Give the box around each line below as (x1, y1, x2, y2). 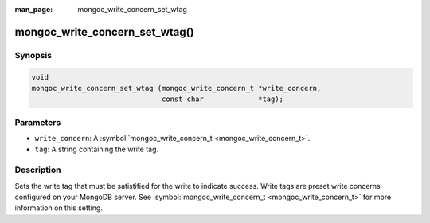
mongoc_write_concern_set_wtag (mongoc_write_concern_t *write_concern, (31, 84, 322, 92)
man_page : (14, 5, 53, 14)
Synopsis (14, 49, 52, 61)
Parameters (14, 116, 61, 127)
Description (14, 164, 61, 175)
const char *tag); (161, 95, 284, 104)
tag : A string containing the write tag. (34, 144, 159, 155)
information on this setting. (14, 203, 104, 213)
